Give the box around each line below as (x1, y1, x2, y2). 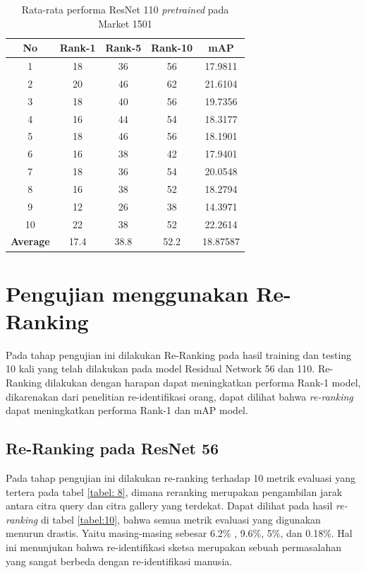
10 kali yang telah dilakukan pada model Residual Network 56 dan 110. (6, 361, 315, 376)
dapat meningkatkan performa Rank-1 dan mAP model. (6, 403, 248, 418)
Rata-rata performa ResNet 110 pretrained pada (21, 2, 229, 16)
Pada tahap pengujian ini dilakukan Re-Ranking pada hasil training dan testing (6, 347, 352, 362)
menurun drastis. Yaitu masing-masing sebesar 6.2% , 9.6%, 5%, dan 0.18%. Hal (6, 526, 353, 540)
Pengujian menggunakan (6, 278, 249, 307)
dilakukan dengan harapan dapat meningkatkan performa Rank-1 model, (44, 375, 361, 390)
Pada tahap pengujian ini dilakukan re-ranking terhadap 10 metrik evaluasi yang (6, 471, 355, 485)
